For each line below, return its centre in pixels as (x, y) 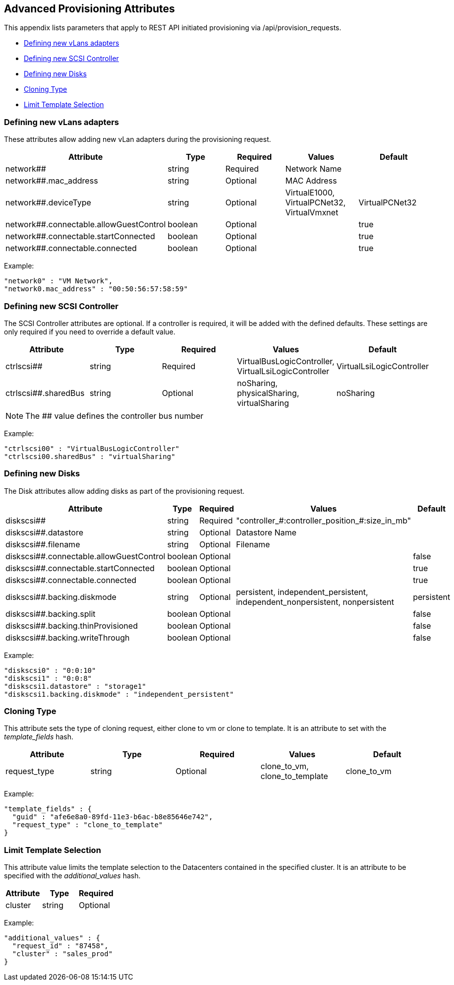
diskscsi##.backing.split (51, 614)
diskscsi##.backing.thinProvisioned (72, 625)
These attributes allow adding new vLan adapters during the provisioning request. (138, 139)
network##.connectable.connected (71, 248)
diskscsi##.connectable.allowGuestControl (85, 556)
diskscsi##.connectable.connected (71, 580)
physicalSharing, (268, 393)
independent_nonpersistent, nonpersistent (315, 602)
